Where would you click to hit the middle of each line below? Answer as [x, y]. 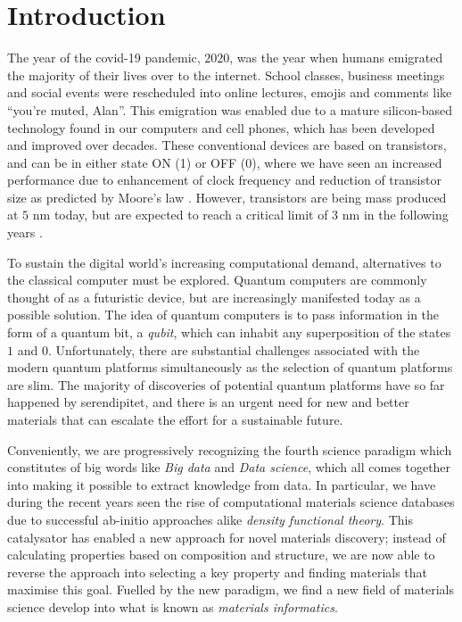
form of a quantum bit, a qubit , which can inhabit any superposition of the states [229, 332]
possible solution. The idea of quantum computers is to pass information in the [223, 315]
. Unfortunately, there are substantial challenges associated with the [234, 349]
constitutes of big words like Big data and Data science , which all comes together [229, 467]
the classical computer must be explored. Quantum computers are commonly [217, 280]
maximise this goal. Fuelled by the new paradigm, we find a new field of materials [231, 589]
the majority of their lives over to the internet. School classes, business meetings [226, 75]
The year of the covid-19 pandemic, [104, 58]
